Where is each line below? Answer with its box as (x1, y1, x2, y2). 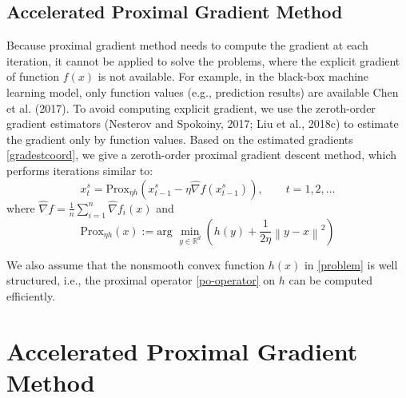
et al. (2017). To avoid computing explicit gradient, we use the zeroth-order (6, 99, 376, 116)
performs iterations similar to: (6, 161, 153, 178)
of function (6, 68, 60, 85)
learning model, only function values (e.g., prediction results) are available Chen (6, 83, 399, 100)
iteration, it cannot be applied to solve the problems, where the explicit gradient (6, 52, 400, 69)
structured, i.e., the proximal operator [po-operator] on (6, 272, 276, 289)
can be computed (289, 272, 373, 289)
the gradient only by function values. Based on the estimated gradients (6, 130, 353, 147)
